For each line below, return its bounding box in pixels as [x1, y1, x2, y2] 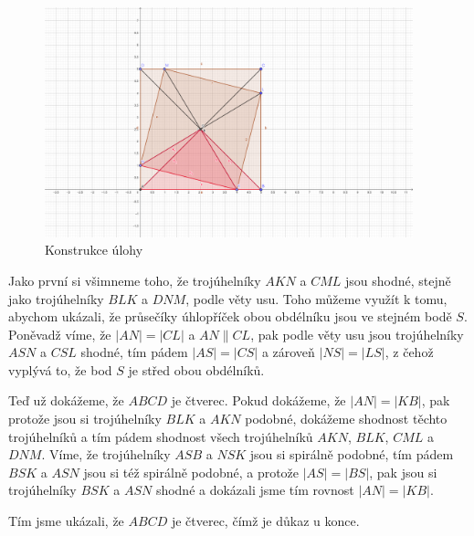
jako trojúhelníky [8, 289, 104, 308]
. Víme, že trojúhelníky [41, 445, 171, 464]
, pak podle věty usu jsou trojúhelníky [250, 324, 464, 343]
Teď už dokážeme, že [8, 391, 124, 410]
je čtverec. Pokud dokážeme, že [171, 391, 346, 410]
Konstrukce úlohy [45, 240, 143, 259]
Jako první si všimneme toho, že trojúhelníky [8, 270, 261, 289]
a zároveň [261, 342, 315, 362]
